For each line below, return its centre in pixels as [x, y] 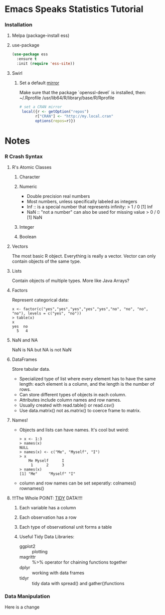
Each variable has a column [48, 508]
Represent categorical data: [40, 300]
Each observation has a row [48, 517]
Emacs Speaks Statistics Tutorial [74, 9]
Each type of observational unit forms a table [66, 527]
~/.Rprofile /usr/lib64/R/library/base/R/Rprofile [67, 98]
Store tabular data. [31, 369]
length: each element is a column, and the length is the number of [87, 384]
